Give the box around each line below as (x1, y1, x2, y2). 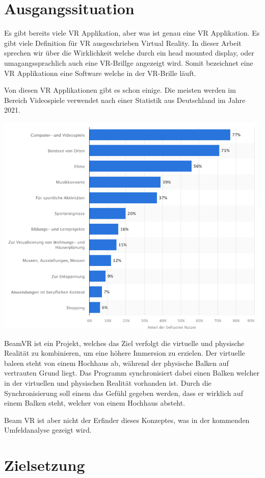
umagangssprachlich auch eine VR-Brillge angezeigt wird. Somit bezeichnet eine (4, 57, 253, 68)
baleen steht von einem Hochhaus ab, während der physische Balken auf (4, 357, 229, 368)
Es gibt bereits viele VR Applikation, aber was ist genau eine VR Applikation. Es (4, 28, 260, 38)
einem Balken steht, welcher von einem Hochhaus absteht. (4, 397, 185, 408)
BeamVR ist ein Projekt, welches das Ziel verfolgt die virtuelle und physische (4, 337, 245, 348)
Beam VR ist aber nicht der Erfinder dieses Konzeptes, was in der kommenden (4, 414, 250, 425)
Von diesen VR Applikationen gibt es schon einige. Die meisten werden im (4, 85, 236, 95)
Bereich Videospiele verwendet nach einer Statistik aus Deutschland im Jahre (4, 94, 246, 105)
